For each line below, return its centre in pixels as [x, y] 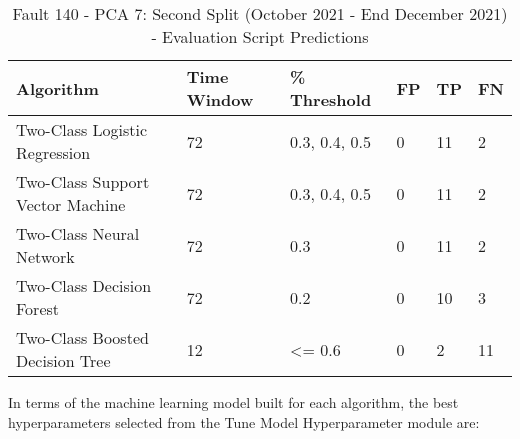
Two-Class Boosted [82, 337]
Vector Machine [71, 204]
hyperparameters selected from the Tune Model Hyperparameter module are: [244, 421]
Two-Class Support [83, 181]
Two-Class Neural [78, 233]
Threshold [331, 99]
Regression [53, 152]
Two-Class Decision [84, 285]
